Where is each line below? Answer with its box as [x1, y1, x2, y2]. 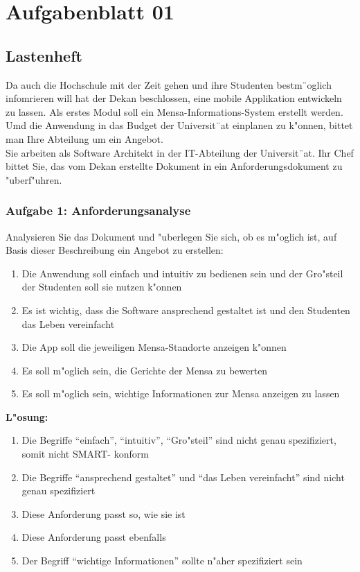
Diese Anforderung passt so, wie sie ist [21, 506, 186, 521]
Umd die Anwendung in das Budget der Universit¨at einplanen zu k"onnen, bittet [6, 118, 353, 132]
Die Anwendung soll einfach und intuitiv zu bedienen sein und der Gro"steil [21, 266, 343, 280]
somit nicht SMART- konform [21, 447, 149, 461]
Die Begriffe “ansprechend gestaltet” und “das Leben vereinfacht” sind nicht [21, 469, 345, 484]
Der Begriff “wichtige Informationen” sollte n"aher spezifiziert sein [21, 553, 303, 568]
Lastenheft [6, 44, 82, 66]
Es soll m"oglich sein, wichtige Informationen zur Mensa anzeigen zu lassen [21, 386, 340, 401]
